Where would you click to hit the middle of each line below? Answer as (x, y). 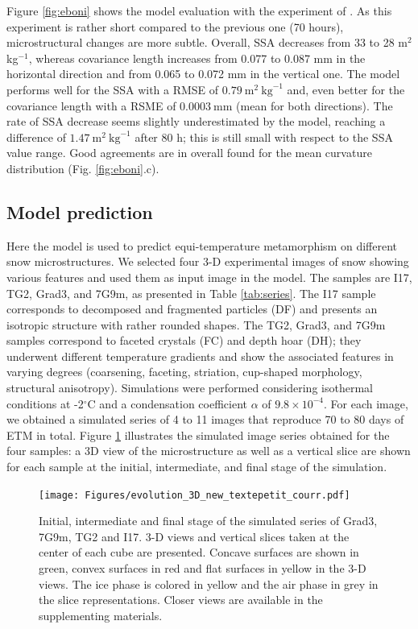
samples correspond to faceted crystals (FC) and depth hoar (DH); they (184, 340)
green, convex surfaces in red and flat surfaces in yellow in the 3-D (203, 568)
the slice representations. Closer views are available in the (181, 600)
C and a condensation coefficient (167, 403)
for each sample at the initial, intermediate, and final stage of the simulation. (197, 467)
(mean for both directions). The (315, 105)
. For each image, (366, 403)
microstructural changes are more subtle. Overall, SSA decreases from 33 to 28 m (207, 42)
